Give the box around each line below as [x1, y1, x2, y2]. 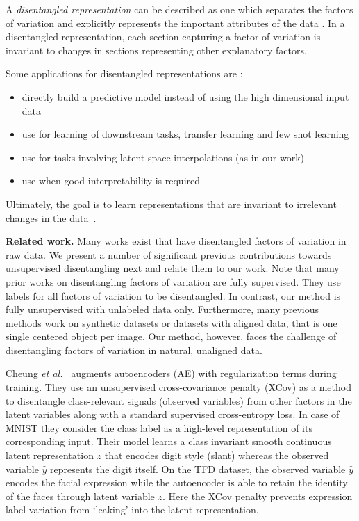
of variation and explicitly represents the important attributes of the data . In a [6, 15, 345, 30]
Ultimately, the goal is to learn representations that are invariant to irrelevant [6, 196, 337, 211]
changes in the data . [6, 210, 97, 225]
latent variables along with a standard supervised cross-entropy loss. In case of [6, 407, 340, 422]
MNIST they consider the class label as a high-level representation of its [6, 420, 312, 435]
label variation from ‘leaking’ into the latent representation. [6, 502, 259, 517]
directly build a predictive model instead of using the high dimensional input [22, 89, 349, 104]
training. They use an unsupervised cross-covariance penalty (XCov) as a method [6, 380, 351, 394]
